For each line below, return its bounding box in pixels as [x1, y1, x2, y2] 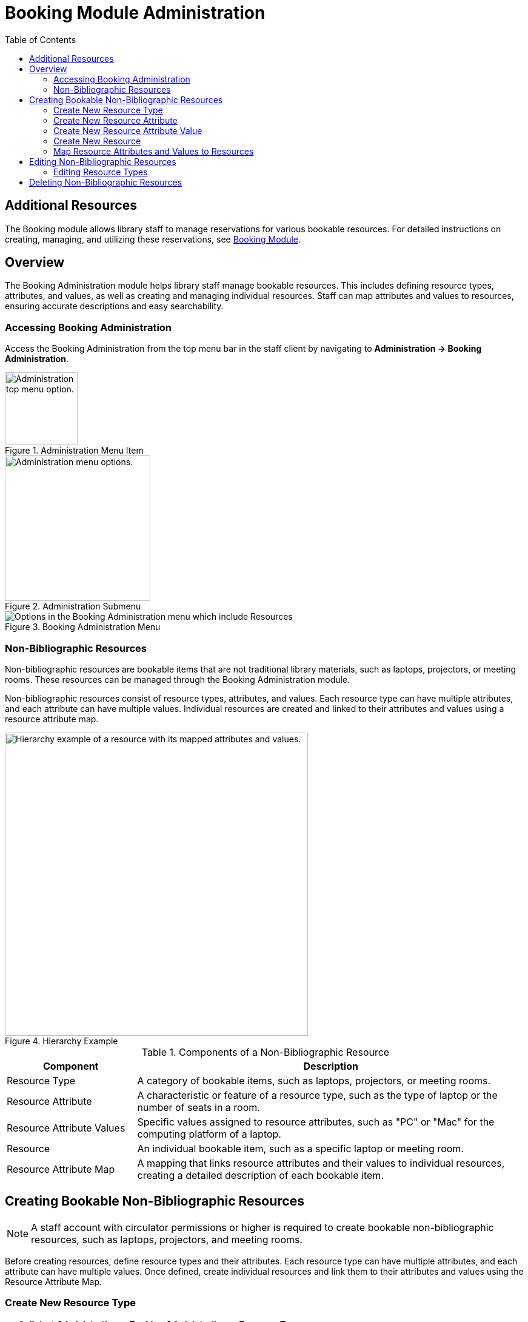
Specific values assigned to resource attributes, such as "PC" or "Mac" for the [137, 1115, 495, 1128]
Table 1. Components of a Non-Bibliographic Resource [141, 1045, 390, 1058]
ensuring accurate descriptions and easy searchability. [5, 301, 224, 312]
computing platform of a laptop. [137, 1127, 281, 1140]
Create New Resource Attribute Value [53, 125, 202, 136]
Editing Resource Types [53, 166, 148, 177]
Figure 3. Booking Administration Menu [5, 622, 161, 632]
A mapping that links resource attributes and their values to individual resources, [137, 1156, 505, 1169]
